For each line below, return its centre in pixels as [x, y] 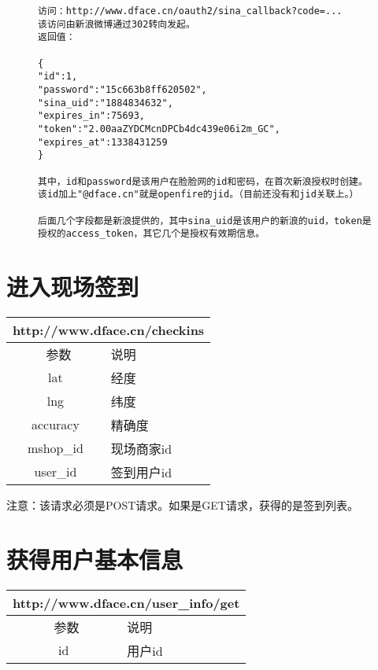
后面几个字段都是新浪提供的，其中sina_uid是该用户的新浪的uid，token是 [205, 221]
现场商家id [141, 448]
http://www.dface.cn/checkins [109, 329]
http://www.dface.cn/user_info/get [126, 602]
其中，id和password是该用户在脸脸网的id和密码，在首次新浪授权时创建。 [203, 181]
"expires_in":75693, [92, 116]
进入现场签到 [73, 286]
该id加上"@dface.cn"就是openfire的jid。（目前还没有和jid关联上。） [198, 195]
